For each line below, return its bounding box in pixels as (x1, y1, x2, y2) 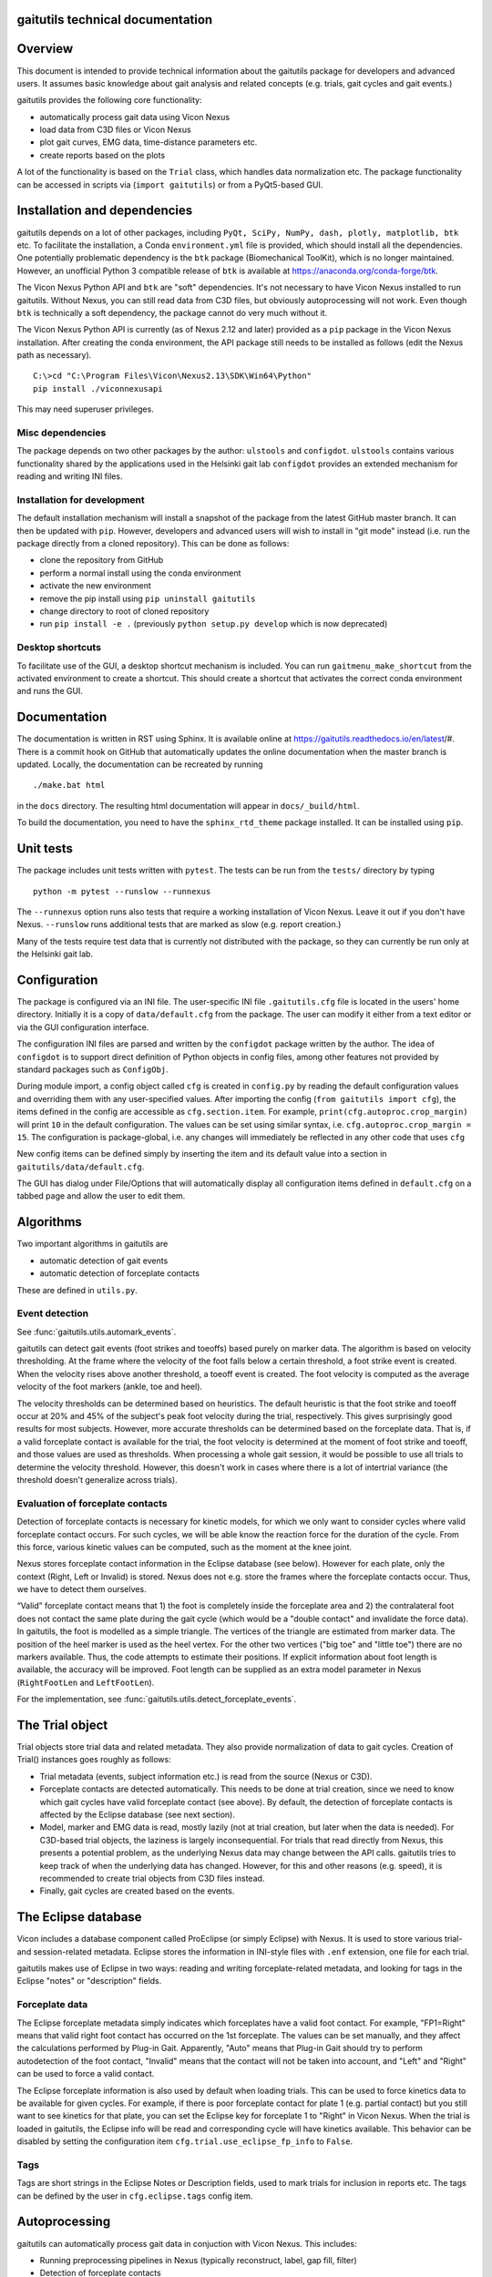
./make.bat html (33, 780, 106, 791)
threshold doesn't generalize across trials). (16, 1474, 178, 1485)
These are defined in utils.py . (16, 1284, 138, 1295)
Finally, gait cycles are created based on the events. (39, 1885, 235, 1896)
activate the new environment (39, 580, 152, 591)
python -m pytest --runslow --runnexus (33, 886, 211, 896)
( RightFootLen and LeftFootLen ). (16, 1677, 155, 1688)
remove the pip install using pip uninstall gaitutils (39, 593, 256, 604)
